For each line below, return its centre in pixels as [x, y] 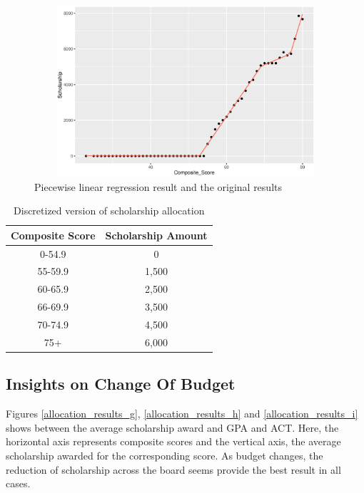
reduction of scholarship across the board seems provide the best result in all [173, 469]
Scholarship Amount [156, 235]
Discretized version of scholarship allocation [109, 211]
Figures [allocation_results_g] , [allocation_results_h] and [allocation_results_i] [182, 414]
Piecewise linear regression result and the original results [158, 186]
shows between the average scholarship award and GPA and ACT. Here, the [172, 427]
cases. [18, 483]
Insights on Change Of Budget [121, 384]
